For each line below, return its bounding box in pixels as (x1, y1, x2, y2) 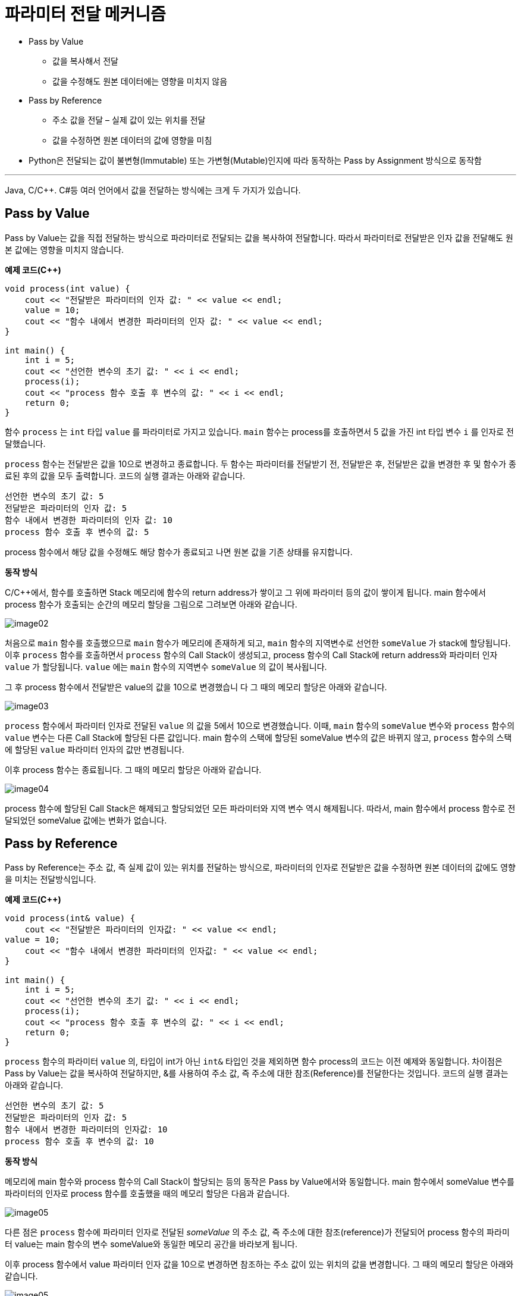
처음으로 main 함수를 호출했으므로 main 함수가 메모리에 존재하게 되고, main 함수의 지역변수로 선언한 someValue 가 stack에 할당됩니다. (5, 637, 511, 648)
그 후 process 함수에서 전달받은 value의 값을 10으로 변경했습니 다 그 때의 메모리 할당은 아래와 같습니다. (5, 681, 387, 692)
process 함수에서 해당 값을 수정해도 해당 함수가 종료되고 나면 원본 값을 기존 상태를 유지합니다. (5, 546, 353, 557)
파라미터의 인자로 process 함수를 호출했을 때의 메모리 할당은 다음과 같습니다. (5, 1188, 290, 1199)
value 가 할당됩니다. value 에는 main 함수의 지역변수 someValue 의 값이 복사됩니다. (5, 661, 327, 672)
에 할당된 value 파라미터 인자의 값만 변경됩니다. (5, 744, 184, 755)
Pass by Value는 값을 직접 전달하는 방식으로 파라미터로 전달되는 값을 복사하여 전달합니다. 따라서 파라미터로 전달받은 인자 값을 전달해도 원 (5, 232, 513, 243)
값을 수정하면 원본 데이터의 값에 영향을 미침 (52, 134, 212, 145)
